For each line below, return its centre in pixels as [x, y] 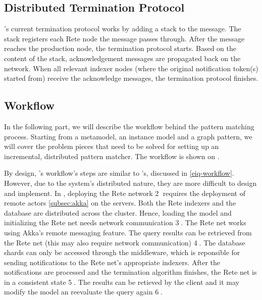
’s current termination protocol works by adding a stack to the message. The [123, 29]
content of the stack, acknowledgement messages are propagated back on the [122, 58]
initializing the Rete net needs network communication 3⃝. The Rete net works [125, 222]
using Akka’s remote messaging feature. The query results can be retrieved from [128, 232]
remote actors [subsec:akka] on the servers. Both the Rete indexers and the [120, 203]
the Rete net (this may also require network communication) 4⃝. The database [125, 242]
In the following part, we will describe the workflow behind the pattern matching [129, 126]
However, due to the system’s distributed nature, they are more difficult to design [130, 183]
